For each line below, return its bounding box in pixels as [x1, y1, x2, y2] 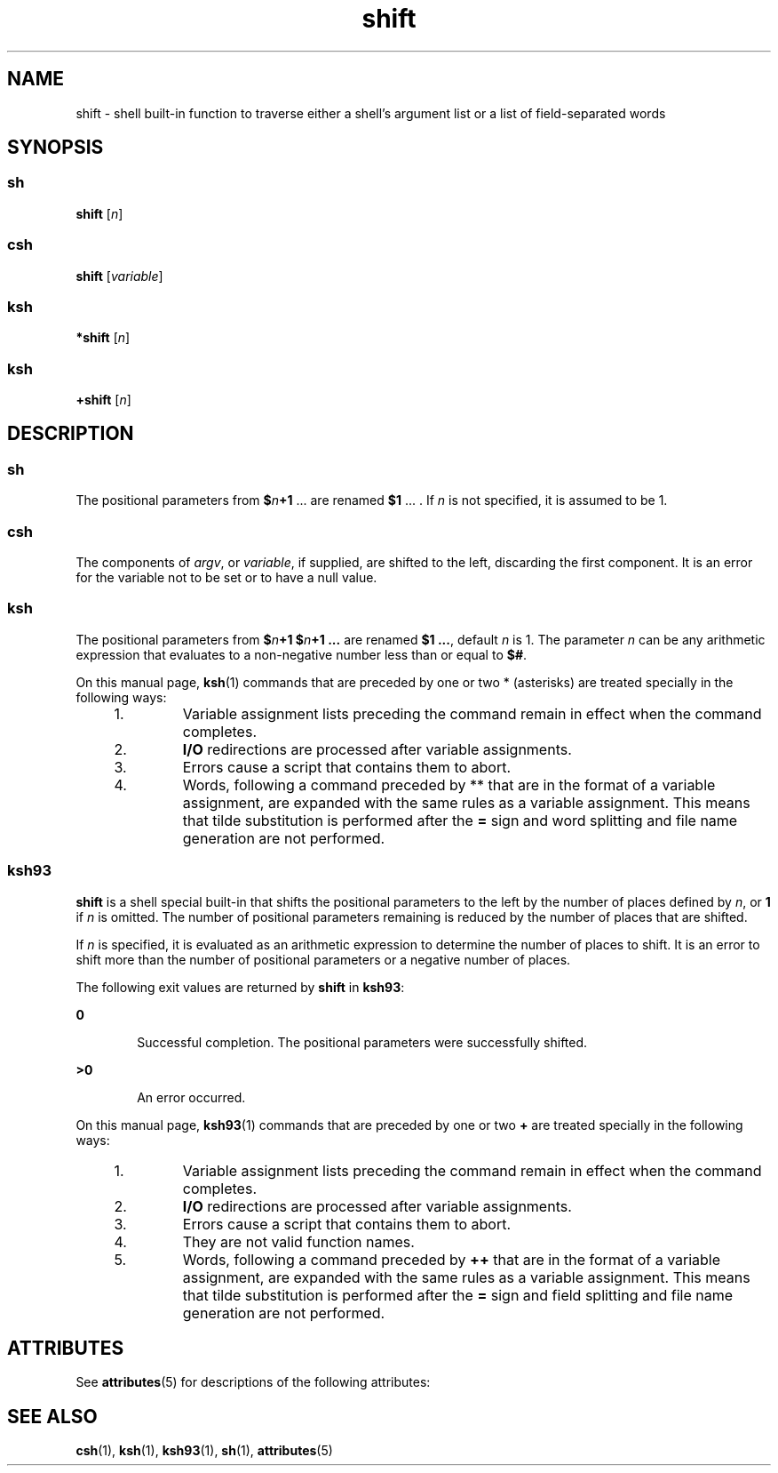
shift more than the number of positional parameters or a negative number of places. [75, 951, 571, 967]
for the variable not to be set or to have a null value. [75, 570, 377, 586]
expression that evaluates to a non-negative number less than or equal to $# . [75, 646, 528, 662]
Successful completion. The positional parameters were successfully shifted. [137, 1034, 588, 1050]
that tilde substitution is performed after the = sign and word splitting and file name [182, 811, 738, 829]
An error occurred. [137, 1089, 246, 1105]
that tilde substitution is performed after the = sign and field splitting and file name [182, 1285, 733, 1304]
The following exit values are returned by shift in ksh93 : [75, 979, 405, 995]
